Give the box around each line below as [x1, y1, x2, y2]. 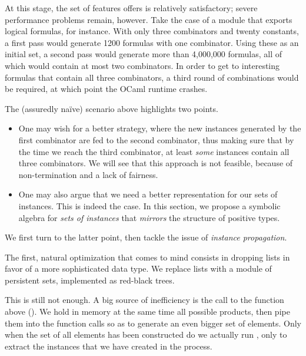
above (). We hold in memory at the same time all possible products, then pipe [5, 305, 290, 318]
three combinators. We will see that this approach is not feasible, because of [18, 157, 293, 169]
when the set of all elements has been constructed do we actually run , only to [5, 328, 287, 341]
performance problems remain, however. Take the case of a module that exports [5, 13, 292, 25]
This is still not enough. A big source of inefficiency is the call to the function [5, 294, 284, 306]
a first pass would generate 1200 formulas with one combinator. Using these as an [5, 36, 299, 48]
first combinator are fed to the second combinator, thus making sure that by [18, 133, 294, 146]
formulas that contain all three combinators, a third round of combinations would [5, 71, 299, 83]
